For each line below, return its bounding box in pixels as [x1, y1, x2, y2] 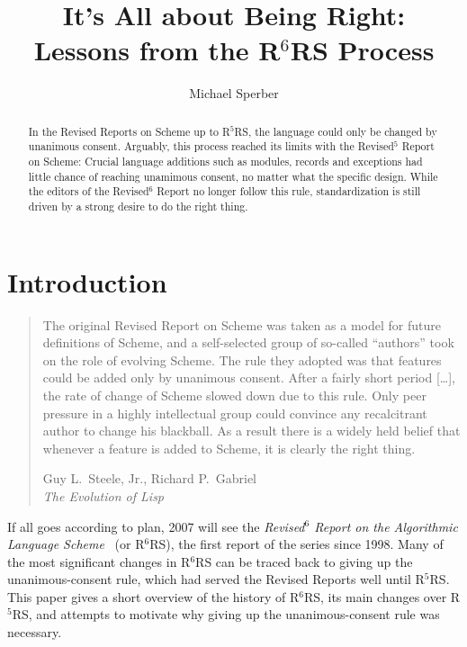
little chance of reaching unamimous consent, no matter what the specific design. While [28, 168, 438, 184]
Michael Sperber [189, 84, 279, 103]
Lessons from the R [33, 31, 281, 68]
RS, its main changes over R [303, 587, 461, 606]
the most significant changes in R [7, 552, 191, 571]
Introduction [7, 263, 167, 300]
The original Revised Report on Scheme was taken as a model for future [42, 315, 441, 334]
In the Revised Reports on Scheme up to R [28, 123, 230, 139]
